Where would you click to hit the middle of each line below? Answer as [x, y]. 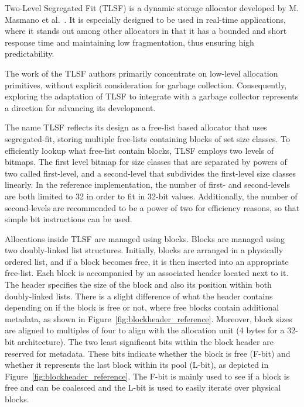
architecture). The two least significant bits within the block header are [145, 342]
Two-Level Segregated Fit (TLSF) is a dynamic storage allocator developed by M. [152, 8]
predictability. [30, 54]
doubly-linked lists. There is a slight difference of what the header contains [139, 296]
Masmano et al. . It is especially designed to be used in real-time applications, [145, 19]
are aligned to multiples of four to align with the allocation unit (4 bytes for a [145, 330]
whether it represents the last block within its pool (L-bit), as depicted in [137, 365]
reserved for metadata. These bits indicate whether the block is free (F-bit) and [148, 353]
